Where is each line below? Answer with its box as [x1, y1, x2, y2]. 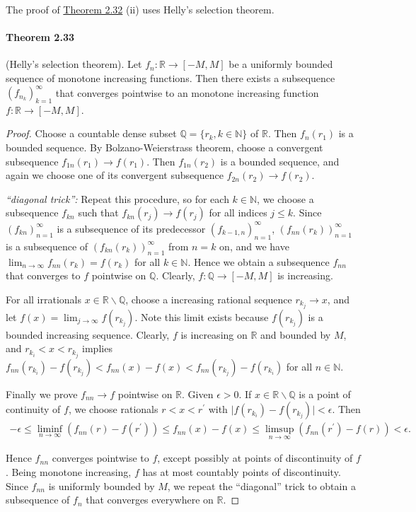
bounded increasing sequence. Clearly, [6, 327, 170, 342]
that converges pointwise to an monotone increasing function [55, 85, 319, 100]
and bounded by [260, 327, 331, 342]
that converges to [6, 268, 81, 283]
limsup [265, 424, 294, 435]
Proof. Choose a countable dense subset [6, 126, 177, 141]
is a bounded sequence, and [220, 153, 340, 168]
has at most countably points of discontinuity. [142, 464, 341, 479]
